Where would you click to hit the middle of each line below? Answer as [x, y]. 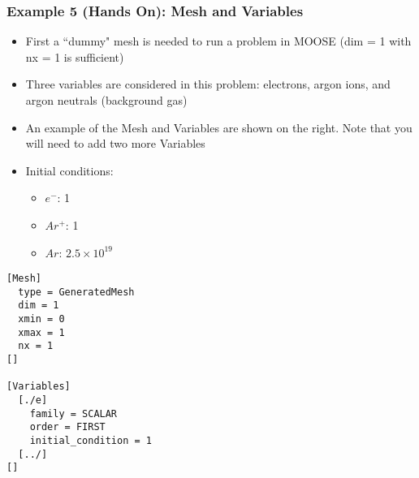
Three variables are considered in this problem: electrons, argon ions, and [208, 84]
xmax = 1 [41, 332]
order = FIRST [67, 427]
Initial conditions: [69, 170]
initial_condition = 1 [91, 441]
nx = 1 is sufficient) [75, 56]
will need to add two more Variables [115, 143]
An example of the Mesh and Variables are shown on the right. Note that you [219, 127]
